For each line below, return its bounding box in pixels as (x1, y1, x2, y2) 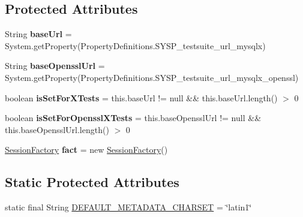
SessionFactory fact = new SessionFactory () (5, 143, 168, 156)
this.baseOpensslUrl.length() (5, 123, 109, 135)
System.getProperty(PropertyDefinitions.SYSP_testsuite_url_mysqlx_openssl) (5, 71, 299, 83)
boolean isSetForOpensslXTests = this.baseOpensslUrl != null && (5, 111, 262, 124)
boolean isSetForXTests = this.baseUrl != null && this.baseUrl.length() (5, 91, 278, 104)
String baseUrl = (5, 28, 72, 40)
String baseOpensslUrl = (5, 59, 105, 72)
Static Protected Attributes (5, 173, 179, 191)
